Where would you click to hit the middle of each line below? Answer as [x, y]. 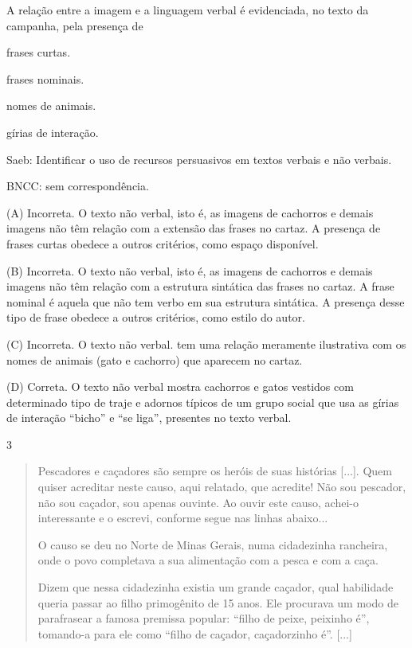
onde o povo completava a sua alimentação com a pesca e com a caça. [208, 560]
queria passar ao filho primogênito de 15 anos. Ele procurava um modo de [218, 602]
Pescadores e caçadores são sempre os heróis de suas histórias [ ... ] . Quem [215, 471]
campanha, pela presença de [75, 25]
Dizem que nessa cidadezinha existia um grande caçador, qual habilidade [216, 587]
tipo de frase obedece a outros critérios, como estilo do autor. [156, 317]
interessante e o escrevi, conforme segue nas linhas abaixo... [183, 518]
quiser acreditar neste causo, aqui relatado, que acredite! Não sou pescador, [222, 487]
